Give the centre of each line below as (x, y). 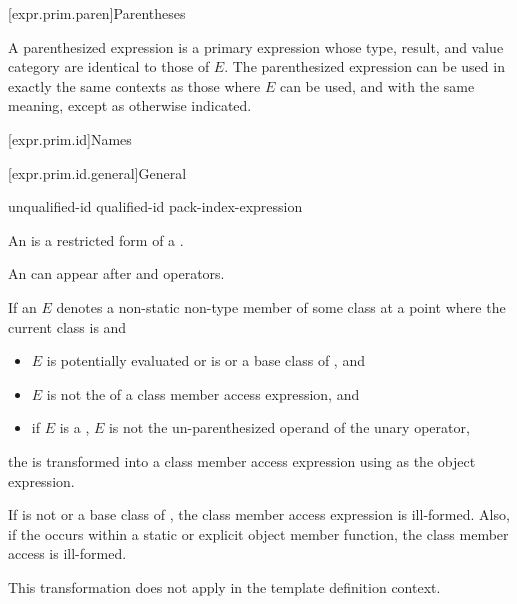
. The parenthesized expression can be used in (364, 66)
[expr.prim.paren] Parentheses (97, 13)
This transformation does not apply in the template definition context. (224, 586)
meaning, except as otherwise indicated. (130, 105)
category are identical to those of (109, 66)
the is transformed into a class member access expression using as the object (242, 460)
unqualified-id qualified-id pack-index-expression (155, 206)
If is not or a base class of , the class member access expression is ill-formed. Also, (259, 514)
